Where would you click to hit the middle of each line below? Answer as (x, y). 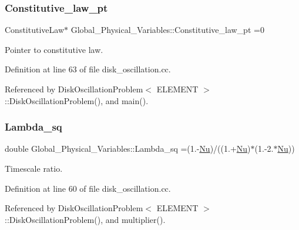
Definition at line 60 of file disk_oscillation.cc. (88, 188)
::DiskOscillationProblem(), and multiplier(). (85, 219)
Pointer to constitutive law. (54, 49)
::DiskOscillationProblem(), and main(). (77, 100)
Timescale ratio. (34, 168)
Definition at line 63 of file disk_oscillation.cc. (88, 69)
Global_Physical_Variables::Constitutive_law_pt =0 (167, 30)
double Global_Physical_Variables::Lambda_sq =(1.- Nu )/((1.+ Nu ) (128, 149)
